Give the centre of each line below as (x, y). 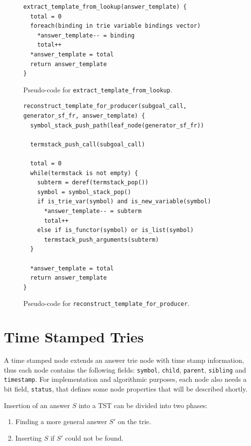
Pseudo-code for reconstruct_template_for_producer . (107, 303)
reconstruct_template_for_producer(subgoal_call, (105, 106)
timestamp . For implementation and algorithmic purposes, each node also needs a (125, 379)
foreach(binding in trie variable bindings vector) (116, 26)
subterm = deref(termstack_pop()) (93, 183)
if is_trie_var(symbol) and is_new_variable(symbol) (124, 202)
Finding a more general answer (61, 421)
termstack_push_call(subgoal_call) (88, 144)
